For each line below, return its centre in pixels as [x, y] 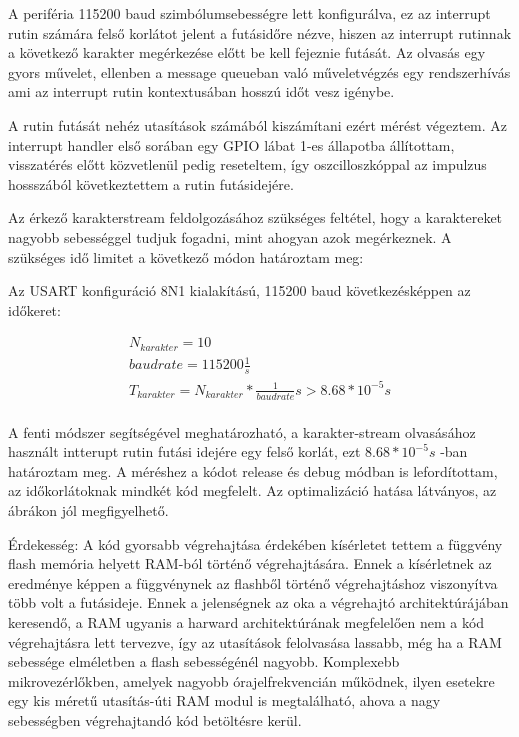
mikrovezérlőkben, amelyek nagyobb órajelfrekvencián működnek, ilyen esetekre [251, 680]
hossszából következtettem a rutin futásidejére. [151, 183]
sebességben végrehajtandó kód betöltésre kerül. [155, 719]
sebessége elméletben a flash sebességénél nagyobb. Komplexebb [204, 661]
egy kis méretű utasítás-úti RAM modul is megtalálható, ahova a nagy [224, 700]
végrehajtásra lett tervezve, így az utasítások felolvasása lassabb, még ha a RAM [255, 641]
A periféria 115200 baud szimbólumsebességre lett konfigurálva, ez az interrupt [249, 13]
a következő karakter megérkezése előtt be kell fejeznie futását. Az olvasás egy [247, 52]
